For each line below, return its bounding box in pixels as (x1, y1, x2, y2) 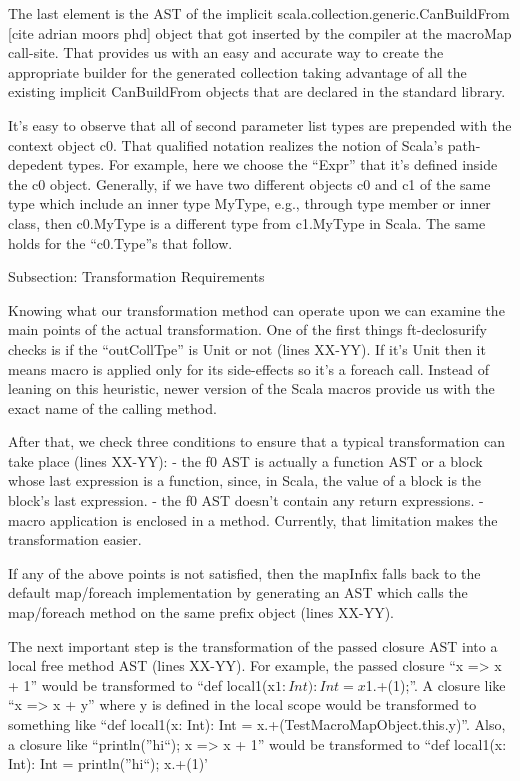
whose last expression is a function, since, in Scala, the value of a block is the (8, 470, 482, 491)
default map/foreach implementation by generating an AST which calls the (8, 582, 468, 603)
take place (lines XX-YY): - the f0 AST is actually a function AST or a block (8, 450, 483, 471)
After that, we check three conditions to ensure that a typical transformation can (8, 431, 506, 452)
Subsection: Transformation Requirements (8, 266, 265, 287)
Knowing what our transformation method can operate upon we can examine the (8, 299, 505, 320)
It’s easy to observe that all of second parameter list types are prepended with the (8, 114, 512, 135)
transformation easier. (8, 529, 142, 550)
